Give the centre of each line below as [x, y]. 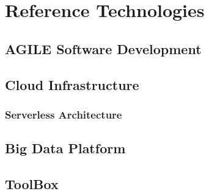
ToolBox [32, 183]
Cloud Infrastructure [72, 84]
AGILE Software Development [103, 48]
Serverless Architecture [64, 114]
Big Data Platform [65, 148]
